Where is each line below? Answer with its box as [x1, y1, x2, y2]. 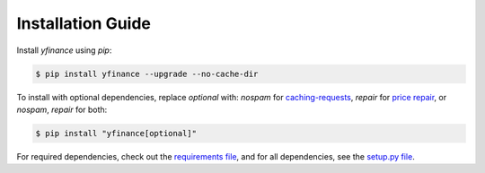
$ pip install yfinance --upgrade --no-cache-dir [35, 68, 259, 79]
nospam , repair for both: [16, 104, 108, 115]
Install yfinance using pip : [16, 45, 112, 56]
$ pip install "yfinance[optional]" [35, 128, 198, 138]
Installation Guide [16, 13, 152, 33]
